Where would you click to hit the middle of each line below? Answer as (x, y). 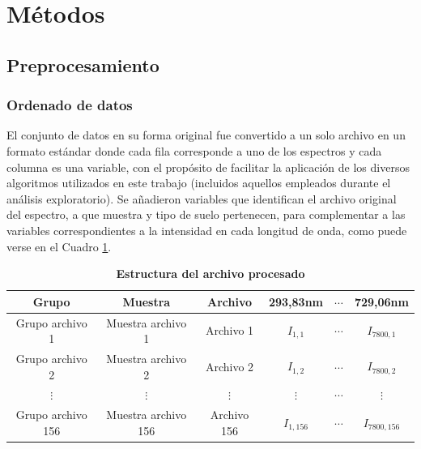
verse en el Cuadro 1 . (59, 246)
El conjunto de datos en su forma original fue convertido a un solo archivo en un (206, 135)
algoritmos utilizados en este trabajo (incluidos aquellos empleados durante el (199, 183)
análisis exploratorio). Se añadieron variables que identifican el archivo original (202, 198)
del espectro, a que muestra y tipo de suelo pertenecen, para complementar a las (206, 214)
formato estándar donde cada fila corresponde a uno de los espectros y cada (194, 150)
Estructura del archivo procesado (210, 274)
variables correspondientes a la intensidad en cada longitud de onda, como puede (207, 230)
